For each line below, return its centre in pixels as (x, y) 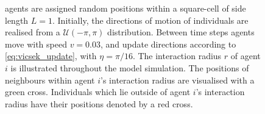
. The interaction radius (177, 56)
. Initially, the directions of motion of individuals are (150, 20)
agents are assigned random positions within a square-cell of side (125, 8)
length (17, 20)
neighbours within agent (50, 80)
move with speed (36, 44)
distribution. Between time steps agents (181, 32)
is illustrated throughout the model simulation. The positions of (130, 67)
